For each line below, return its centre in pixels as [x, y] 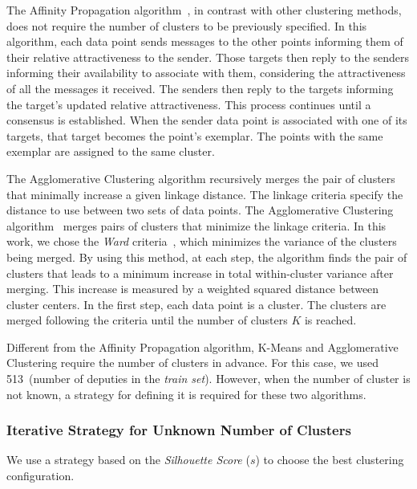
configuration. [40, 476]
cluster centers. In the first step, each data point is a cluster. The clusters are [196, 304]
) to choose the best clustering [330, 460]
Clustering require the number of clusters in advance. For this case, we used [193, 363]
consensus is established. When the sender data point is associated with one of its [207, 120]
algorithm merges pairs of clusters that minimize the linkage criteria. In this [196, 225]
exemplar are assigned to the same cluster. [111, 151]
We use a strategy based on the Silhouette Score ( [128, 460]
